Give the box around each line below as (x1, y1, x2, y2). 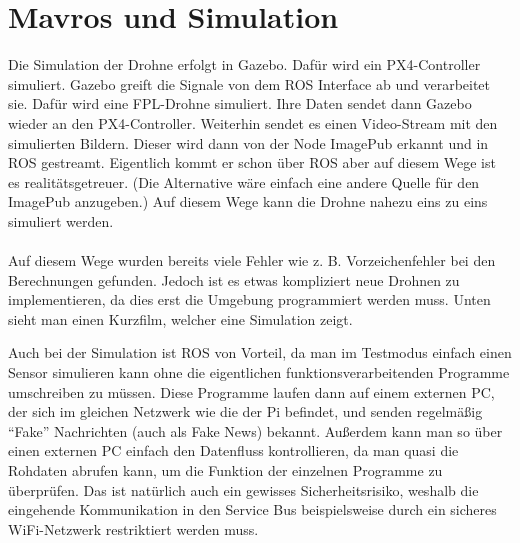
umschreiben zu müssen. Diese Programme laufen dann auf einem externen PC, (8, 381, 495, 402)
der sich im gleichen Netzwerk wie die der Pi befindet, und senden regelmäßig (8, 401, 483, 422)
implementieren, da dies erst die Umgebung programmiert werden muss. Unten (8, 289, 491, 310)
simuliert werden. (8, 210, 114, 231)
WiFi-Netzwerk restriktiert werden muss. (8, 518, 259, 539)
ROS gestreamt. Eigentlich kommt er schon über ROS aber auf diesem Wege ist (8, 152, 496, 173)
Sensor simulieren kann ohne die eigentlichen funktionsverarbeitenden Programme (8, 362, 510, 383)
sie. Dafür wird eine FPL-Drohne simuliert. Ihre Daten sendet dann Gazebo (8, 93, 472, 114)
